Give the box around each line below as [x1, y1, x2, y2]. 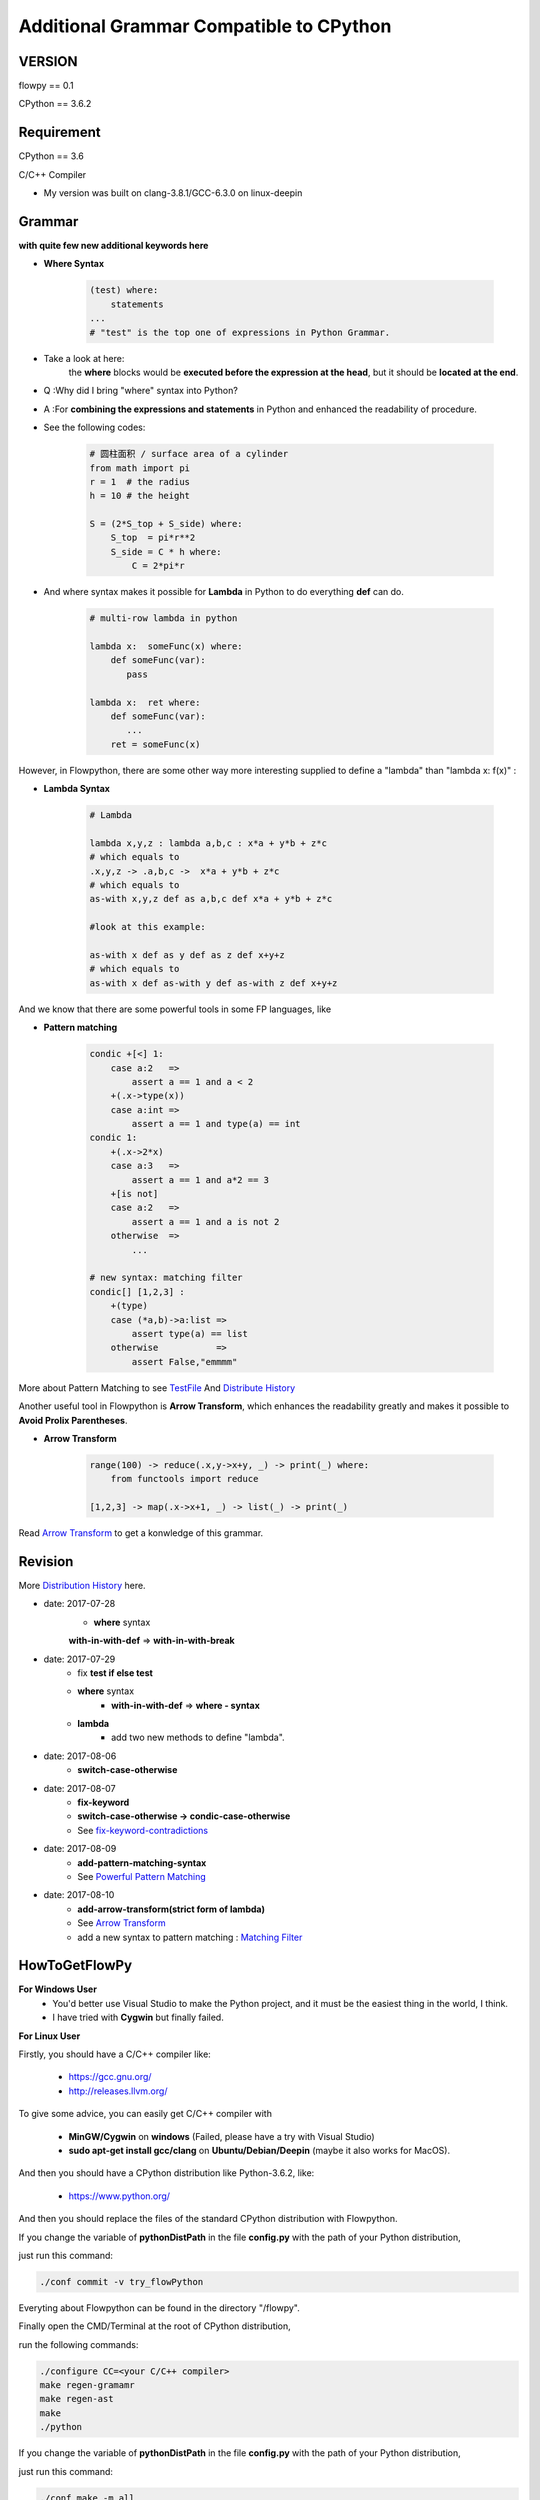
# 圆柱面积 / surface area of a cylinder [89, 448, 289, 460]
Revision [18, 1553, 74, 1570]
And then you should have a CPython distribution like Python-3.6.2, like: [18, 2167, 315, 2179]
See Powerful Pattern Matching [77, 1870, 207, 1882]
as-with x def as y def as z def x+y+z [89, 950, 285, 960]
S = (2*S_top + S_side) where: [89, 518, 244, 530]
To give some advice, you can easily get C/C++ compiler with [18, 2108, 272, 2120]
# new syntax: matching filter [89, 1272, 244, 1284]
